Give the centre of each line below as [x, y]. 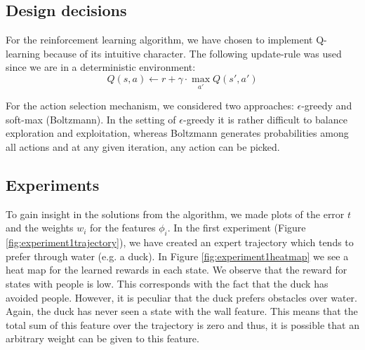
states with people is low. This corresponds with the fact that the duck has [167, 283]
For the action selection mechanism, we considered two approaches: [150, 106]
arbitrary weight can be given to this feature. [102, 338]
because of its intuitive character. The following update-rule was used [192, 53]
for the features [123, 228]
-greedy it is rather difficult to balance [265, 119]
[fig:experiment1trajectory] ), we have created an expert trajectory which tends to [180, 242]
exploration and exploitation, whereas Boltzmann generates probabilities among [177, 133]
